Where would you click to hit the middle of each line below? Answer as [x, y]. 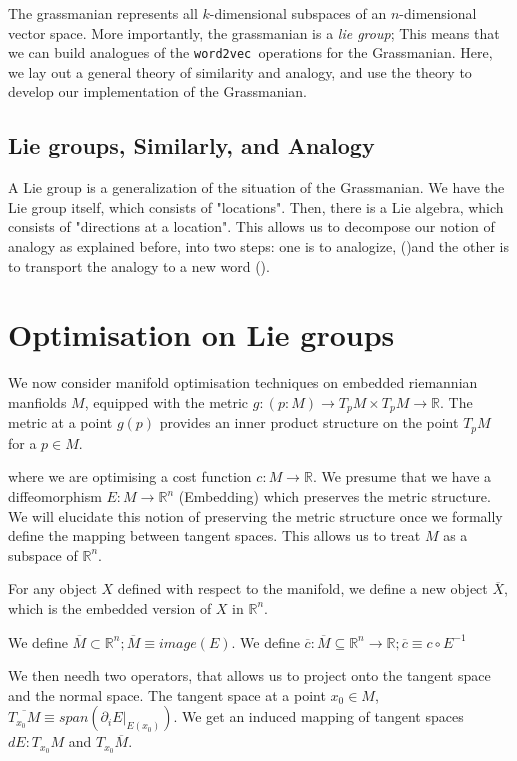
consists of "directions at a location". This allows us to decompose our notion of [251, 226]
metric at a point [60, 422]
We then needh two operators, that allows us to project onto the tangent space [249, 675]
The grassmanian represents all [103, 13]
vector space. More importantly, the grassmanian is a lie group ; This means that [254, 32]
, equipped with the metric [166, 401]
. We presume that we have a [402, 476]
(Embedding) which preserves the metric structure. [334, 496]
